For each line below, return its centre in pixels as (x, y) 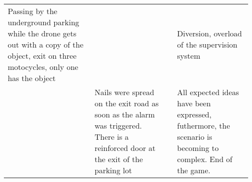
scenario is (195, 137)
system (189, 56)
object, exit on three (42, 56)
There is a (112, 137)
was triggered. (118, 125)
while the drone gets (42, 33)
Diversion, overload (210, 33)
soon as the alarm (125, 114)
